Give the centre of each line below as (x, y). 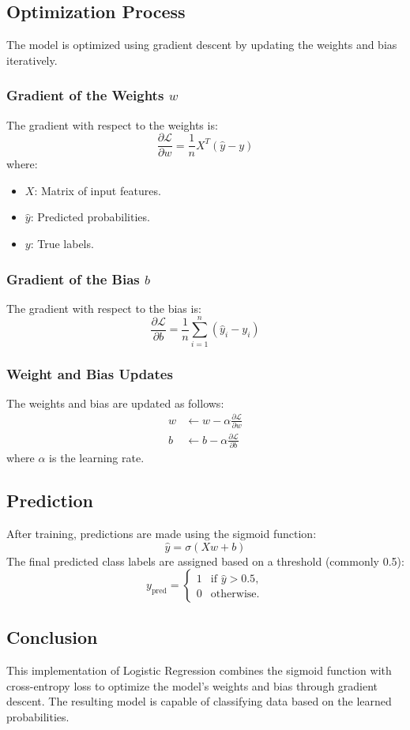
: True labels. (62, 244)
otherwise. (235, 595)
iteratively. (32, 60)
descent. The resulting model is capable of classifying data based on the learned (199, 701)
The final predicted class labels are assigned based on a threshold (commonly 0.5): (205, 561)
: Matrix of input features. (98, 190)
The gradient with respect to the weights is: (112, 124)
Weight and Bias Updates (90, 373)
